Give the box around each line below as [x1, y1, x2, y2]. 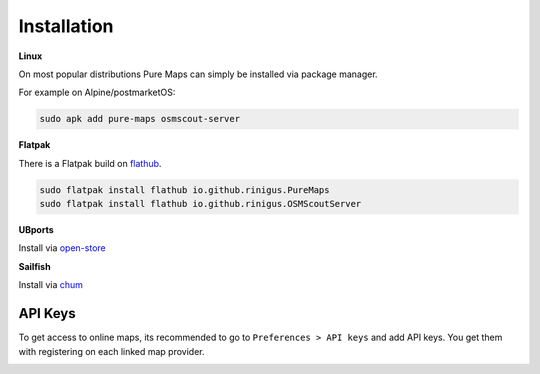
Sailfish [18, 260, 51, 272]
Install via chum [18, 279, 84, 291]
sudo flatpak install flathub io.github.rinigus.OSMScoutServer [39, 198, 362, 210]
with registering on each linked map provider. [18, 345, 205, 357]
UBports [18, 224, 54, 236]
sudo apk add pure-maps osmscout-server [39, 113, 240, 125]
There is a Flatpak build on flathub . [18, 157, 162, 169]
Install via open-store [18, 242, 106, 254]
